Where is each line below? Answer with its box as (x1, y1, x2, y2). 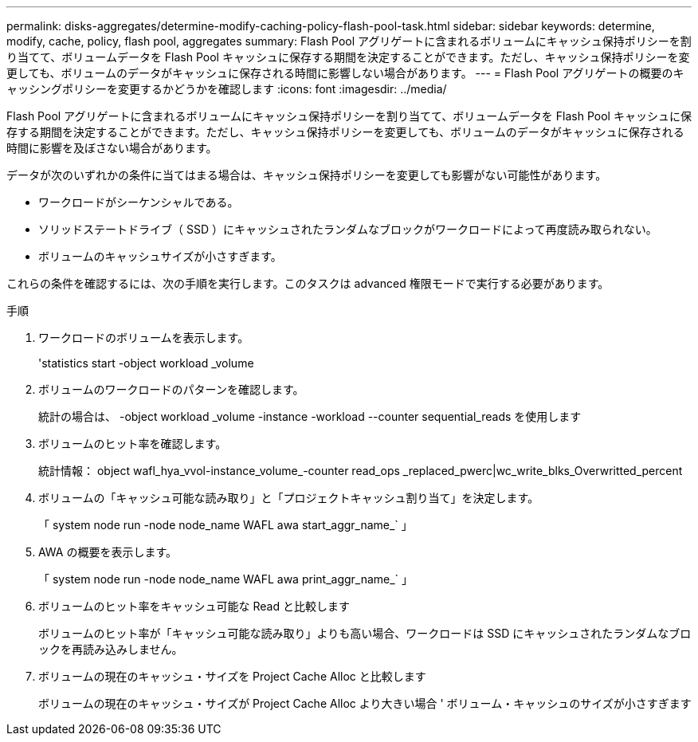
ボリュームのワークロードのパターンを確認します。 (38, 383, 304, 396)
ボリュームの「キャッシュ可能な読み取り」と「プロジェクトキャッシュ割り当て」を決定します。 (38, 491, 539, 504)
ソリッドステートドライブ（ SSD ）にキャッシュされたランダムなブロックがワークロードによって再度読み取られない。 (38, 222, 657, 236)
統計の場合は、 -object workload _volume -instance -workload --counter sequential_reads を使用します (38, 410, 582, 423)
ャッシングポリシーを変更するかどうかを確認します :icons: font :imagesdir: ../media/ (6, 82, 447, 96)
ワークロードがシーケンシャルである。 (38, 195, 239, 209)
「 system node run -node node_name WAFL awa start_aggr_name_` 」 (38, 518, 413, 532)
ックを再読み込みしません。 (38, 642, 183, 656)
